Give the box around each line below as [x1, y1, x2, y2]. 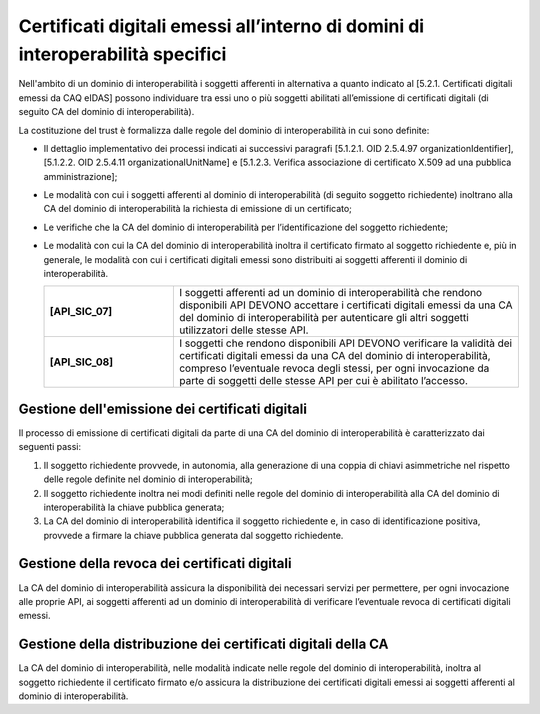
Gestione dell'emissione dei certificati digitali [18, 400, 307, 417]
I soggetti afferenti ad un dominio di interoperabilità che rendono [178, 286, 483, 300]
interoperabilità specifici [18, 43, 227, 65]
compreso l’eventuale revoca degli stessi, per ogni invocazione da [178, 361, 490, 375]
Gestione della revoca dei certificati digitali [18, 555, 292, 572]
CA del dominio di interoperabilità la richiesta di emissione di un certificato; [43, 203, 352, 215]
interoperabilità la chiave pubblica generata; [43, 501, 225, 513]
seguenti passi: [18, 441, 82, 453]
